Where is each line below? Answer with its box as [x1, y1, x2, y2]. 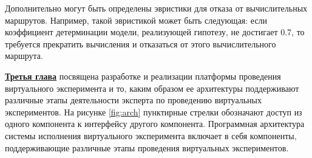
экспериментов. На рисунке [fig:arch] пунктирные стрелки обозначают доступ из [5, 105, 302, 118]
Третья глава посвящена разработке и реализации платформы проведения [5, 69, 281, 82]
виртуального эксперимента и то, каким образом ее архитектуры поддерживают [5, 81, 299, 94]
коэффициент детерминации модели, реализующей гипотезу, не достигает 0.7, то [5, 26, 305, 38]
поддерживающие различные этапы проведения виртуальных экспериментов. [5, 141, 289, 154]
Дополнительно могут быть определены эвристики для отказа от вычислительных [5, 2, 308, 14]
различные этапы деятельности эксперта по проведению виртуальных [5, 94, 262, 106]
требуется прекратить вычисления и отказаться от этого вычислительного [5, 37, 276, 50]
